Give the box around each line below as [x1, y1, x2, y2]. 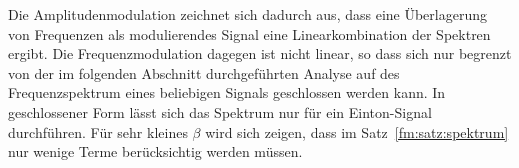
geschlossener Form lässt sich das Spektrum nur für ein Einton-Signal [8, 101, 432, 122]
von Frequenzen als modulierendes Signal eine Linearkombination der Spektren [8, 23, 491, 44]
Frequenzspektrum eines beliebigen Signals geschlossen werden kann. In [8, 82, 446, 103]
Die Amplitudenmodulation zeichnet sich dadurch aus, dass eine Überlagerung [8, 4, 487, 24]
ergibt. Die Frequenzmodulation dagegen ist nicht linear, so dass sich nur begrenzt [8, 43, 512, 64]
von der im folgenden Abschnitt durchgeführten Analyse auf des [8, 62, 400, 83]
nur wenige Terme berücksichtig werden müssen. [8, 141, 303, 162]
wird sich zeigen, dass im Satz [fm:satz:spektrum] [205, 121, 509, 142]
